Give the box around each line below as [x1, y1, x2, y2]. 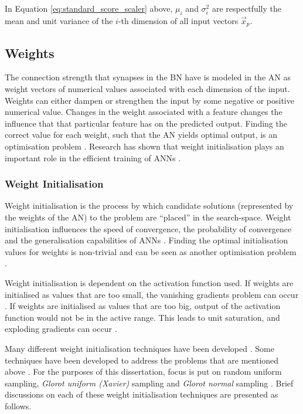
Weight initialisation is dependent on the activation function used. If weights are [5, 276, 294, 289]
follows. [5, 399, 32, 412]
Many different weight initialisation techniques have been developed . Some [5, 342, 274, 354]
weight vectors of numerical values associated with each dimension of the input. [5, 83, 290, 95]
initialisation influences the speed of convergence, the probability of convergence [5, 222, 292, 235]
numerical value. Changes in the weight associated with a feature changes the [5, 106, 282, 118]
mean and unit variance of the [5, 14, 113, 26]
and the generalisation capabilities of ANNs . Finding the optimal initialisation [5, 234, 288, 246]
